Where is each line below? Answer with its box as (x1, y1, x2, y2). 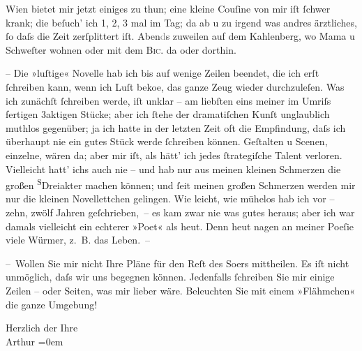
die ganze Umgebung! (6, 297, 98, 311)
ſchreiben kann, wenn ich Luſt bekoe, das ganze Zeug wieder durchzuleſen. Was (6, 79, 345, 94)
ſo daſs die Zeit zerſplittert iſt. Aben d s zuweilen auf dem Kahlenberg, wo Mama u (6, 29, 355, 43)
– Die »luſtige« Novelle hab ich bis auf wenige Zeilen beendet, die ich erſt (6, 66, 319, 80)
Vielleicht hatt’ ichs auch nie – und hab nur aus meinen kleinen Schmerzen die (6, 161, 341, 176)
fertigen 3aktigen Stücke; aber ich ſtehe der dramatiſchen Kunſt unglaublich (6, 107, 330, 121)
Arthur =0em (6, 334, 63, 348)
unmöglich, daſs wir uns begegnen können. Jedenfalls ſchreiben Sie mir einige (6, 269, 335, 284)
